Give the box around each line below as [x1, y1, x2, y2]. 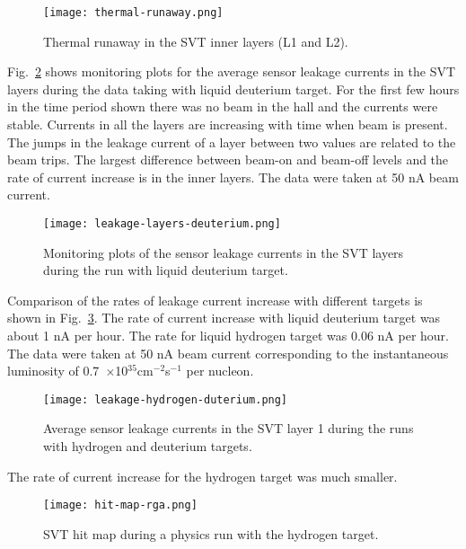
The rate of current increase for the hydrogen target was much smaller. [7, 466, 398, 485]
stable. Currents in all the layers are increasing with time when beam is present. [7, 115, 448, 134]
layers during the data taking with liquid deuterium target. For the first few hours [7, 79, 460, 98]
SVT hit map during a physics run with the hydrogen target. [43, 524, 379, 543]
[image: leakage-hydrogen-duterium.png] [43, 393, 288, 406]
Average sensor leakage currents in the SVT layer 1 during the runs [43, 419, 414, 438]
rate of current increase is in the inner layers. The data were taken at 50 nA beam [7, 167, 459, 186]
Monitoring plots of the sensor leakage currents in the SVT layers [43, 243, 404, 261]
